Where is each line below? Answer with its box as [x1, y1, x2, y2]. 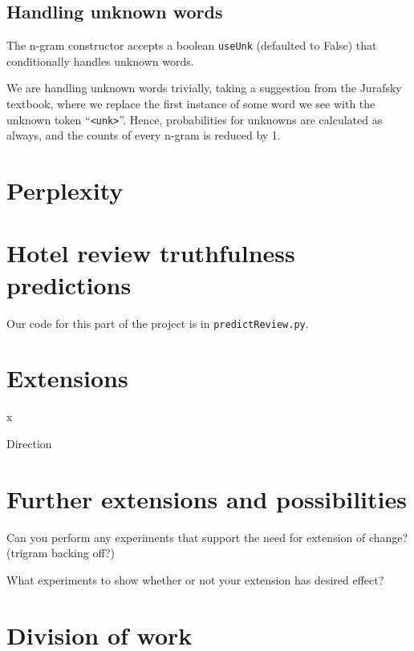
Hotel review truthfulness [6, 237, 295, 269]
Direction [6, 435, 52, 451]
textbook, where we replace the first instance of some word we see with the [6, 95, 375, 112]
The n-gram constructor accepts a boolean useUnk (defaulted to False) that [6, 37, 377, 54]
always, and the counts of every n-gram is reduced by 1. [6, 127, 281, 144]
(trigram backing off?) [6, 544, 116, 561]
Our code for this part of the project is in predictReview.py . [6, 314, 309, 331]
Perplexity [6, 174, 124, 207]
